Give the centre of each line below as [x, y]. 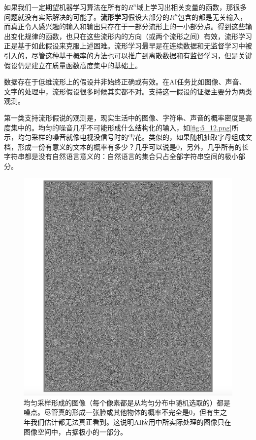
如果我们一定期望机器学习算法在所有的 [66, 7]
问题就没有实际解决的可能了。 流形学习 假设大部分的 [87, 17]
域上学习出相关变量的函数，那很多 [192, 7]
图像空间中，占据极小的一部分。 [75, 431]
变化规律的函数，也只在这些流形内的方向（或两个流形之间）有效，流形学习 [131, 36]
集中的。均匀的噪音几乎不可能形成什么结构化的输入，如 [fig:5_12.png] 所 [125, 127]
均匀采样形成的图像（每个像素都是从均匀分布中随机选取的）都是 [127, 402]
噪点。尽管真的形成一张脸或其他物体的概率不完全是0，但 [115, 412]
